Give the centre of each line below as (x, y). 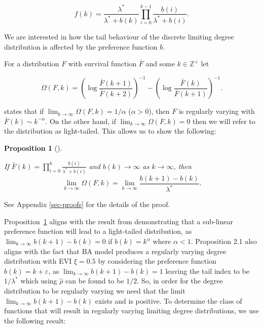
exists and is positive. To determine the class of (168, 300)
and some (160, 64)
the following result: (35, 320)
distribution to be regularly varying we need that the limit (95, 290)
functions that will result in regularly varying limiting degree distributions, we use (131, 311)
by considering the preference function (157, 261)
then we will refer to (224, 121)
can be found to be (95, 281)
